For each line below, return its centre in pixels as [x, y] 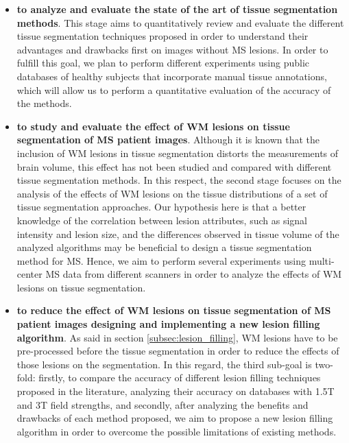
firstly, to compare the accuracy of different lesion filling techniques [180, 378]
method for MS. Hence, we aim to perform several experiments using [161, 260]
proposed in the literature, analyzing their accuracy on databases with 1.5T [176, 391]
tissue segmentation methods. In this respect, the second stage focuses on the [179, 180]
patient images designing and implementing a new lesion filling [168, 324]
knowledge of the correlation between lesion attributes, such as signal [162, 220]
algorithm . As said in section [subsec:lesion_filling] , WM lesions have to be [177, 337]
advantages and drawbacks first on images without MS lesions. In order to [172, 49]
